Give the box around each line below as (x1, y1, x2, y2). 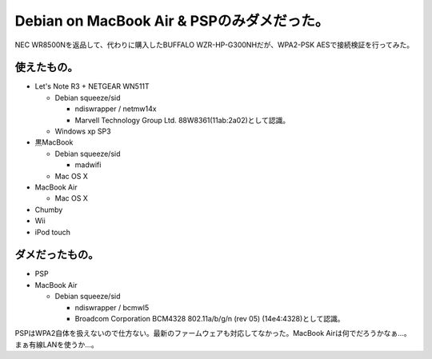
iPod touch (34, 227, 71, 237)
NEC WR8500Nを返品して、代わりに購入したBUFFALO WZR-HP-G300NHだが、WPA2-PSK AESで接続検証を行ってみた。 (14, 40, 414, 50)
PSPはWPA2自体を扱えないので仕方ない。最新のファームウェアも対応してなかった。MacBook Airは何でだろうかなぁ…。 (14, 329, 411, 338)
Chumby (34, 205, 63, 214)
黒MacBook (34, 138, 74, 147)
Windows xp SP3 (54, 126, 111, 136)
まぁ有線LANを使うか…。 (14, 340, 99, 349)
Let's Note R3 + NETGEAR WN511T (34, 82, 150, 91)
